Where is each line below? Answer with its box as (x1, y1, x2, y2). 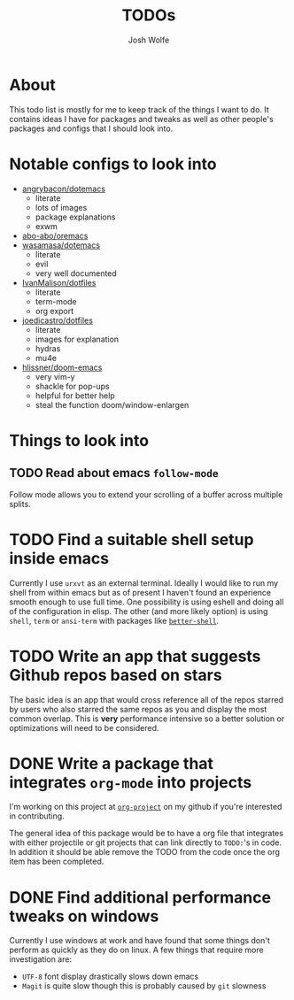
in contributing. (9, 811, 65, 821)
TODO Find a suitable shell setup (9, 529, 254, 550)
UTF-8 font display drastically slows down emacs (21, 971, 199, 982)
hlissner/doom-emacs (21, 362, 103, 373)
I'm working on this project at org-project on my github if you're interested (9, 802, 282, 812)
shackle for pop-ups (35, 381, 110, 391)
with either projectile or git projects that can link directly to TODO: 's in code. (9, 837, 282, 848)
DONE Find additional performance (9, 887, 272, 907)
